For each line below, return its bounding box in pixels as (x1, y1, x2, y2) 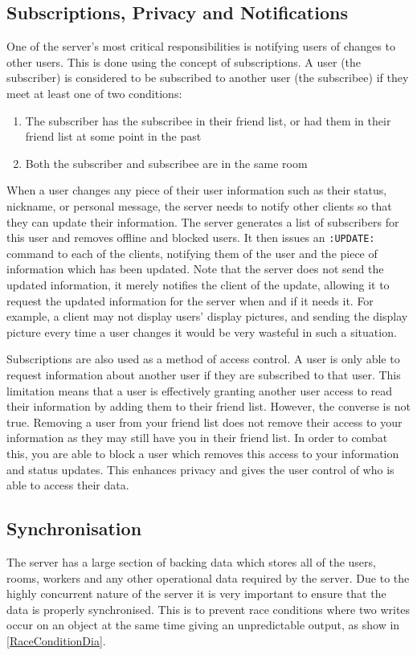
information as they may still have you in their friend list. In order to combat (6, 429, 388, 446)
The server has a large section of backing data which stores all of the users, (6, 553, 376, 570)
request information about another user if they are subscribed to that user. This (6, 366, 401, 383)
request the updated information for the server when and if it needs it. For (6, 292, 374, 309)
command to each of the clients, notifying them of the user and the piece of (6, 244, 378, 261)
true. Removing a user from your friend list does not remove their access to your (6, 413, 403, 430)
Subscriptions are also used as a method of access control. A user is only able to (6, 350, 400, 367)
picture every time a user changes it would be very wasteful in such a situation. (6, 323, 397, 340)
